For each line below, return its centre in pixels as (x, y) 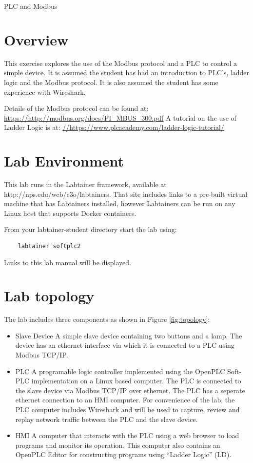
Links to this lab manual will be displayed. (68, 262)
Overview (36, 39)
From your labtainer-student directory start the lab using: (90, 229)
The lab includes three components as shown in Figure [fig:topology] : (107, 319)
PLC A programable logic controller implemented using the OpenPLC (120, 371)
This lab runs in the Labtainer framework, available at (85, 184)
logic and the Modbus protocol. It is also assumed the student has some (111, 82)
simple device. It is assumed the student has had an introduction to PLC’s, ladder (127, 73)
